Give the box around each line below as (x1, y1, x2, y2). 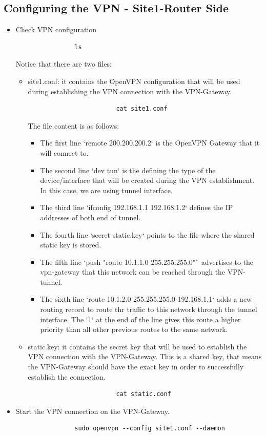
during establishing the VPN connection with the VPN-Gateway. (28, 86, 232, 96)
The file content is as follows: (28, 120, 119, 131)
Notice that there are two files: (15, 58, 112, 69)
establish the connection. (28, 371, 106, 382)
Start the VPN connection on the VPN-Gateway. (15, 405, 170, 416)
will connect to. (40, 147, 89, 158)
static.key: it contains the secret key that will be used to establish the (28, 341, 247, 351)
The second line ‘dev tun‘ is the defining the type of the (40, 164, 216, 175)
